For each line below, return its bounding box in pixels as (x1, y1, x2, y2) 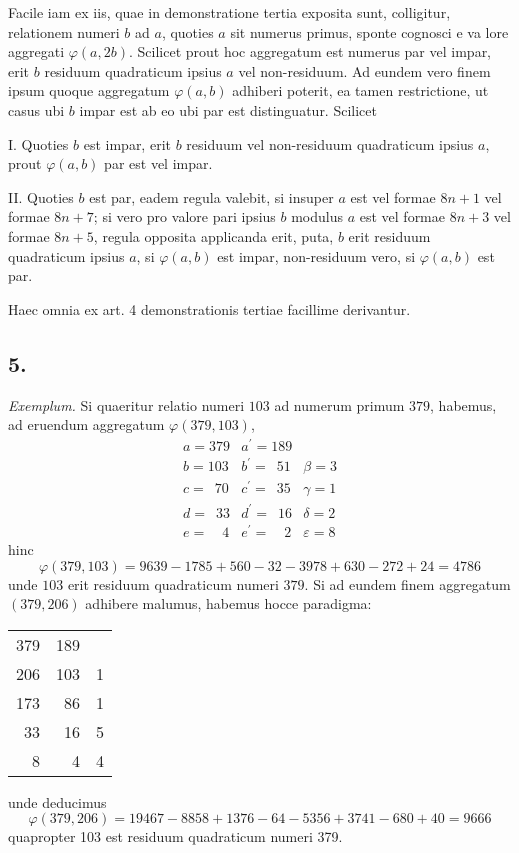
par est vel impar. (104, 153, 213, 174)
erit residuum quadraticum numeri (67, 573, 279, 594)
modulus (291, 206, 344, 227)
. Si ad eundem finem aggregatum (304, 573, 511, 594)
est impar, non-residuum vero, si (217, 245, 416, 266)
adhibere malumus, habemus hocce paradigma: (85, 593, 372, 614)
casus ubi (8, 99, 65, 120)
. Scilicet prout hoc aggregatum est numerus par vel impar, (129, 41, 492, 62)
